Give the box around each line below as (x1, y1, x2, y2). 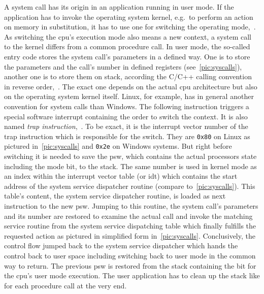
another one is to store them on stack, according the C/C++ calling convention (4, 71, 252, 82)
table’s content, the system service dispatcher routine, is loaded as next (4, 190, 226, 201)
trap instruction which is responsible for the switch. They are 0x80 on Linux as (4, 130, 250, 141)
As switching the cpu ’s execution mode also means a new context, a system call (4, 31, 251, 42)
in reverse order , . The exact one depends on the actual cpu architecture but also (4, 81, 257, 91)
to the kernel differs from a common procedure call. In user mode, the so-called (4, 41, 250, 52)
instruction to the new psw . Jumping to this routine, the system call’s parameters (4, 201, 258, 211)
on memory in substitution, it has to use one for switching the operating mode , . (4, 21, 256, 32)
